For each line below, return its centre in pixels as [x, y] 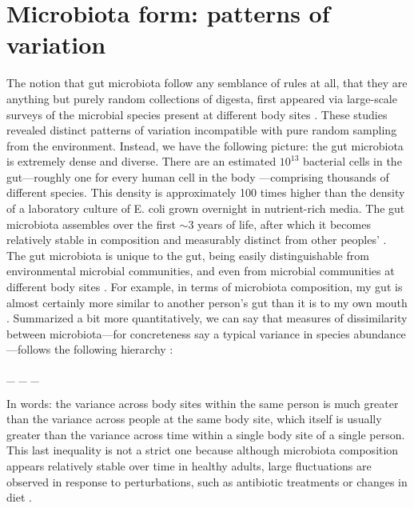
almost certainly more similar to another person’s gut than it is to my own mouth [207, 302]
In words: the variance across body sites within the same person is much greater [203, 403]
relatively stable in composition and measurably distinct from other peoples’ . [197, 240]
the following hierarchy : [113, 349]
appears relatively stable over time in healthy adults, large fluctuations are [189, 465]
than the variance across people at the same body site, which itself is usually [194, 419]
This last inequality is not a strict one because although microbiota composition [203, 450]
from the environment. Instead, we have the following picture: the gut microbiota [205, 145]
